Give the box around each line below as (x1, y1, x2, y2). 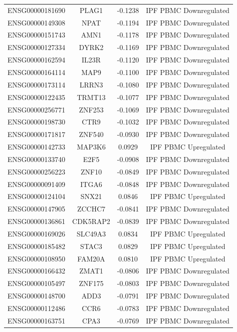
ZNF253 (79, 104, 104, 114)
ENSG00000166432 (7, 265, 65, 276)
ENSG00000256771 (7, 104, 65, 114)
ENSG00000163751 (7, 315, 65, 325)
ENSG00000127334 (7, 42, 65, 52)
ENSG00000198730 (7, 116, 65, 127)
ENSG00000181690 (7, 4, 65, 15)
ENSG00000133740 (7, 153, 65, 164)
